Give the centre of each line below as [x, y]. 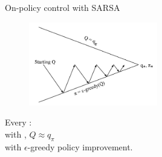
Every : [18, 122]
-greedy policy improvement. [80, 146]
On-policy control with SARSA [63, 7]
